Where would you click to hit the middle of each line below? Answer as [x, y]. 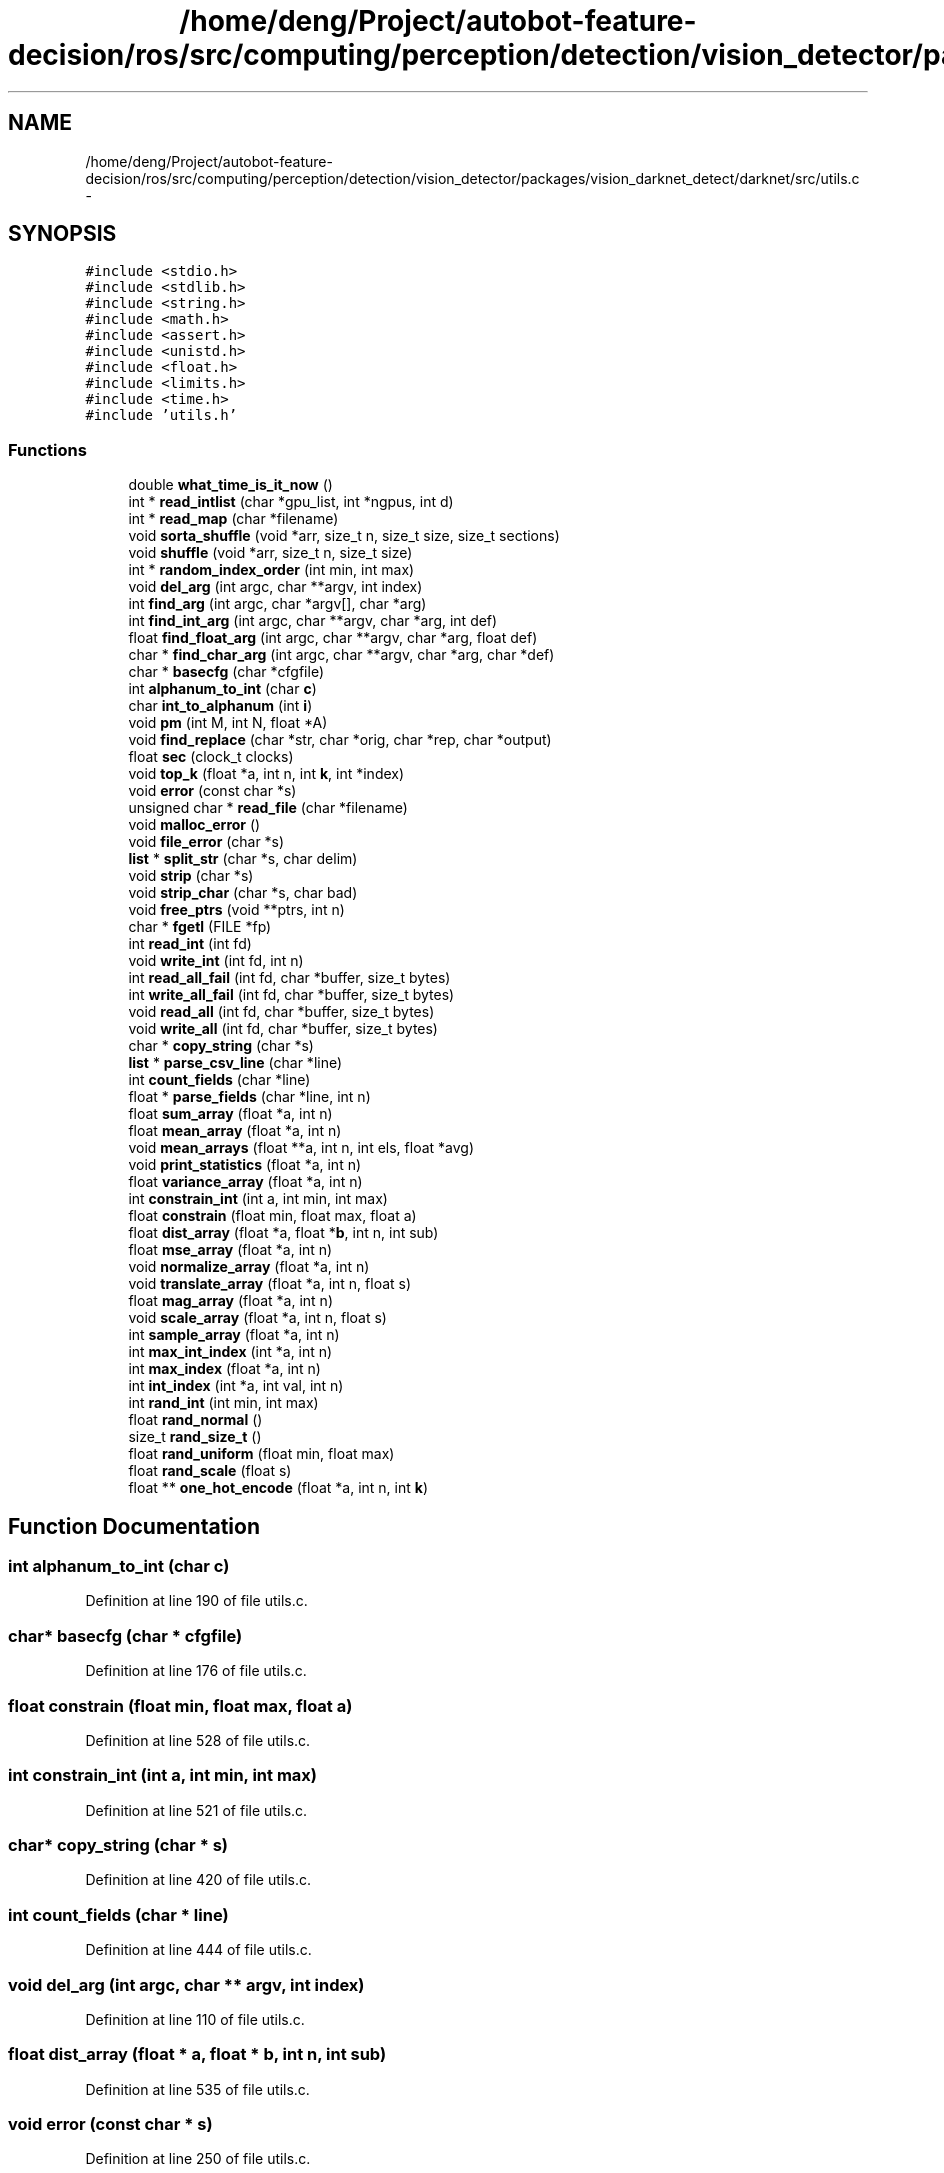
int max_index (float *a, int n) [224, 1369]
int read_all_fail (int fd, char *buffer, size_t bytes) [289, 978]
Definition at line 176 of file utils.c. [196, 1671]
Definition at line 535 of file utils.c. [197, 2089]
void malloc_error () [194, 825]
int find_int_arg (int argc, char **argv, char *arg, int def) [313, 621]
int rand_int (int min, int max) [223, 1403]
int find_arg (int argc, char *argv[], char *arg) [277, 604]
